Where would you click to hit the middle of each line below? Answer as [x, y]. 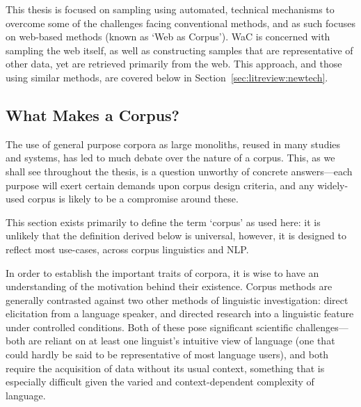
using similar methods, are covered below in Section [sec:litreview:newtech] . [167, 77]
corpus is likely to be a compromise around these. [133, 199]
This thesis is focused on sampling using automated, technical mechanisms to [170, 9]
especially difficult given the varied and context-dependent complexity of [160, 382]
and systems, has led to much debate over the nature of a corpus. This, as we [170, 158]
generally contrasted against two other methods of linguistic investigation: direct [177, 300]
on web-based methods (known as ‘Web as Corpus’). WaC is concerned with [168, 37]
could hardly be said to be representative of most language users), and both [167, 354]
